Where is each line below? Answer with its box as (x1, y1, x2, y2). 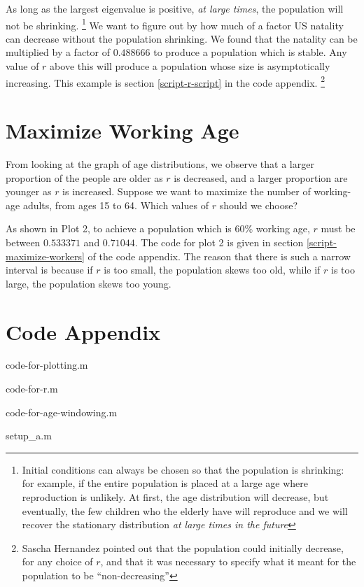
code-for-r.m (6, 381, 58, 396)
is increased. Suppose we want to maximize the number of (62, 184, 311, 199)
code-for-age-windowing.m (6, 404, 118, 419)
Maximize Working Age (6, 116, 239, 145)
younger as (6, 184, 52, 199)
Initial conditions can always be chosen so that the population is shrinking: (22, 462, 344, 476)
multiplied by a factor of (6, 45, 111, 59)
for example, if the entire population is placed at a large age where (22, 476, 308, 490)
